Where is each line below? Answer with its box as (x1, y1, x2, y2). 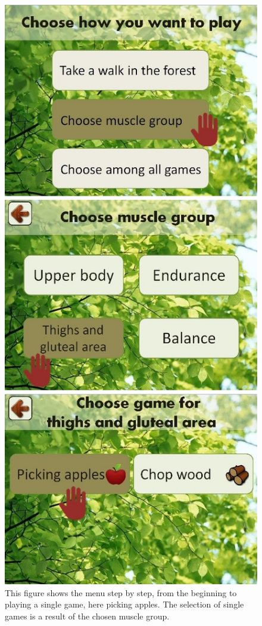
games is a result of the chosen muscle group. (5, 610, 170, 622)
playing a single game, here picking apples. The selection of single (5, 598, 244, 610)
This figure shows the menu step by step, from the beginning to (5, 586, 237, 599)
